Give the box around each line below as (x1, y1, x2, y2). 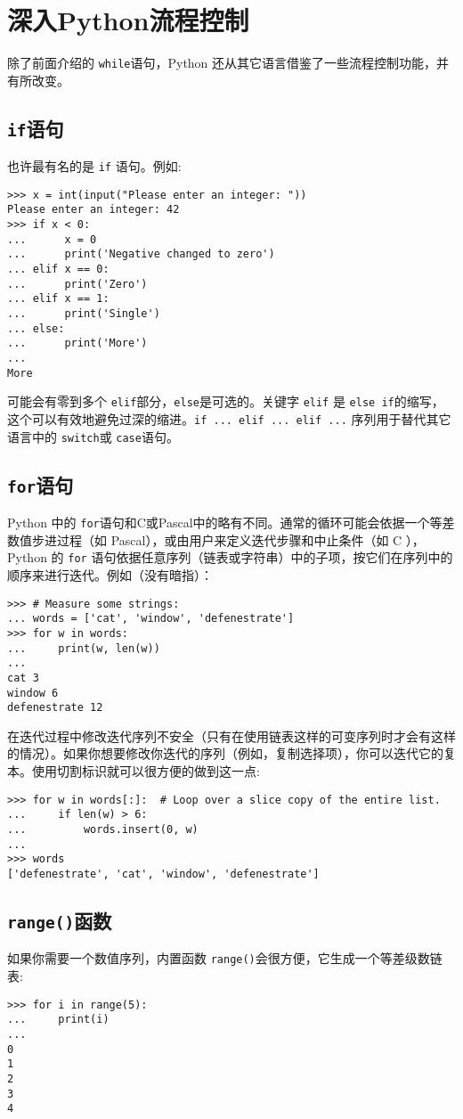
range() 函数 (7, 906, 112, 934)
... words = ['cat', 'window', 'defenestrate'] (7, 612, 295, 625)
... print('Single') (7, 307, 160, 321)
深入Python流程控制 (7, 2, 249, 38)
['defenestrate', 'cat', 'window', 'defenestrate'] (7, 867, 320, 880)
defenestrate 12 (7, 701, 103, 715)
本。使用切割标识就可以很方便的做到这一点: (7, 762, 260, 780)
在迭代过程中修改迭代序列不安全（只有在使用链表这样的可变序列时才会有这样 (7, 726, 456, 745)
